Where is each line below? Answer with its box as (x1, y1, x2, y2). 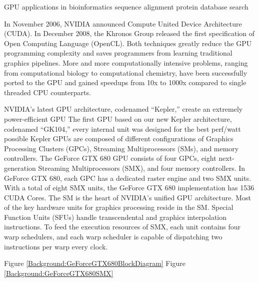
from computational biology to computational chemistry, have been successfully (4, 67, 247, 78)
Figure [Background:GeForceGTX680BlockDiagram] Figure (4, 258, 185, 268)
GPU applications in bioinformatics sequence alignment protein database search (4, 2, 248, 12)
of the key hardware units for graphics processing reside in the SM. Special (4, 202, 233, 212)
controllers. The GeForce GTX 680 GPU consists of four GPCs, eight (4, 153, 216, 163)
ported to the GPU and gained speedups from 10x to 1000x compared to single (4, 77, 246, 88)
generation (4, 162, 36, 173)
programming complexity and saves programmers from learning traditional (4, 48, 232, 58)
